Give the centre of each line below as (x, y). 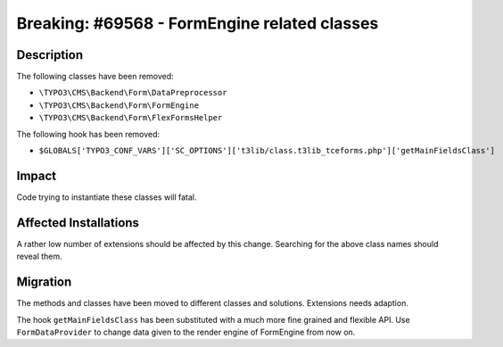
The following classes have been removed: (95, 77)
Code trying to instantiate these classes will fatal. (107, 197)
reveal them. (39, 256)
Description (50, 55)
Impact (37, 175)
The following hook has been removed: (88, 134)
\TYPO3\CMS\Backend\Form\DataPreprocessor (133, 93)
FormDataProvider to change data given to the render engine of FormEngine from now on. (186, 332)
